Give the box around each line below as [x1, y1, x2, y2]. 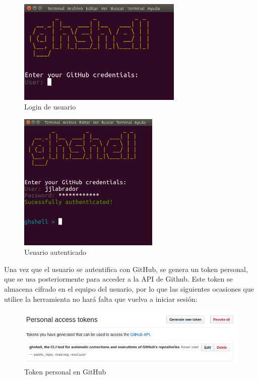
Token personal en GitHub [24, 366, 106, 376]
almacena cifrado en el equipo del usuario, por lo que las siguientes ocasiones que [4, 284, 254, 294]
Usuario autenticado [24, 247, 87, 257]
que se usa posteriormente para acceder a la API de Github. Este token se [4, 274, 233, 284]
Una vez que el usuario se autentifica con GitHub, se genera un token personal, [4, 263, 248, 274]
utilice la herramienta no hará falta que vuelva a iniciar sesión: [4, 293, 198, 304]
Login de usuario [24, 101, 76, 112]
